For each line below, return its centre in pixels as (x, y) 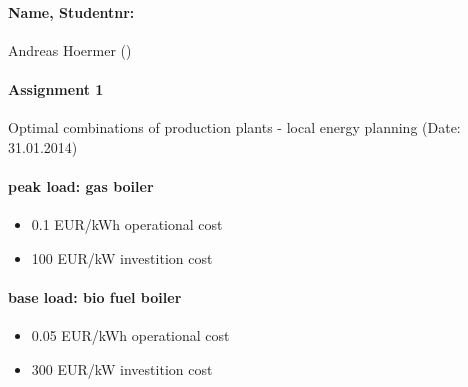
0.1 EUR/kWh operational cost (127, 224)
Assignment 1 (56, 88)
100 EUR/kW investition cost (122, 257)
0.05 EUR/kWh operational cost (130, 335)
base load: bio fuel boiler (95, 296)
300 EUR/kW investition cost (122, 368)
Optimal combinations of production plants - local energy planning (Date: (234, 127)
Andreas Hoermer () (70, 49)
